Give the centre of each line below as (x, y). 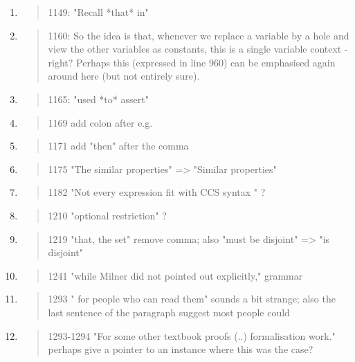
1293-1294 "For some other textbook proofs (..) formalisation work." (192, 335)
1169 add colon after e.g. (100, 122)
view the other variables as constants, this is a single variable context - (198, 49)
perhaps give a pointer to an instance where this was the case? (181, 349)
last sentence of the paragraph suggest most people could (169, 312)
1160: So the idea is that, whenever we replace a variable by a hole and (199, 35)
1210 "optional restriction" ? (107, 215)
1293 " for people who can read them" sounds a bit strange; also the (192, 299)
